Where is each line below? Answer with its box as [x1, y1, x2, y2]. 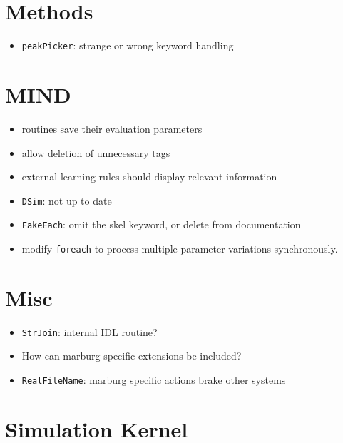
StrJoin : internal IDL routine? [21, 324, 158, 339]
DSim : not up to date [21, 193, 112, 208]
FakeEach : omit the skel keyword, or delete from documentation [21, 217, 301, 232]
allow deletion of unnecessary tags [21, 145, 170, 160]
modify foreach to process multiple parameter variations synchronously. [21, 241, 338, 255]
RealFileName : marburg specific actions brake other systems [21, 372, 286, 387]
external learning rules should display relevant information [21, 169, 277, 184]
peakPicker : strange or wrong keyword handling [21, 38, 234, 53]
